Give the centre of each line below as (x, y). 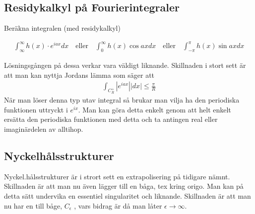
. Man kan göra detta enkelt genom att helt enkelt (155, 109)
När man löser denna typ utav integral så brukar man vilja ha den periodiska (122, 100)
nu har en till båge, (33, 205)
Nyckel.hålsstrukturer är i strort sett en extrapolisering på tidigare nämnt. (117, 176)
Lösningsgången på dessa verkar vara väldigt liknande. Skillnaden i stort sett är (125, 65)
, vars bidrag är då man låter (118, 205)
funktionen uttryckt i (36, 109)
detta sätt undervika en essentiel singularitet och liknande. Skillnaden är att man (127, 195)
